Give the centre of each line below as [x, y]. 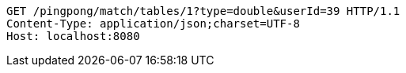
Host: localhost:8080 [73, 36]
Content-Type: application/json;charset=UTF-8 [153, 24]
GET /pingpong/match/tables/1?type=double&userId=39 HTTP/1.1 [203, 11]
